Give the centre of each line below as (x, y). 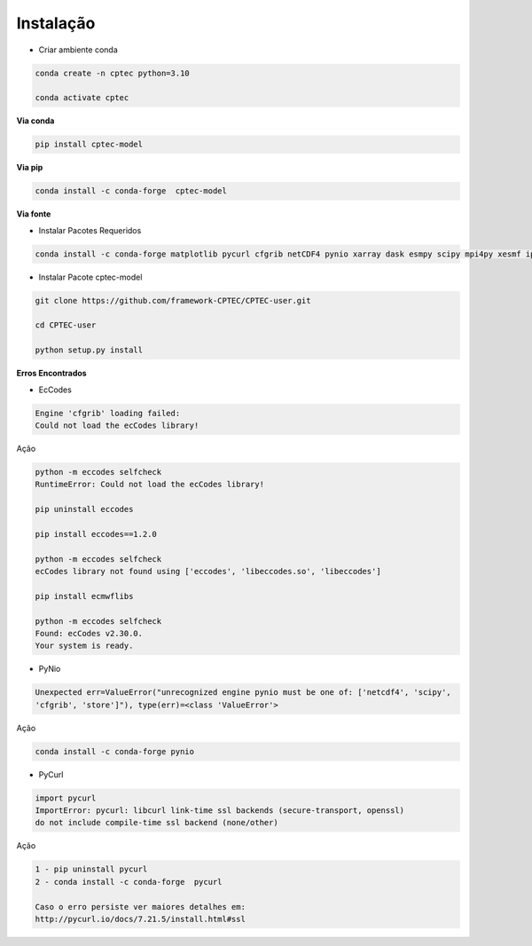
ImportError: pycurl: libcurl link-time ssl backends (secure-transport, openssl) (220, 811)
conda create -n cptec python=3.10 (112, 73)
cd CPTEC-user (66, 325)
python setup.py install (89, 350)
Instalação (56, 23)
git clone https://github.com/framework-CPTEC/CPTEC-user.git (173, 300)
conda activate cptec (82, 98)
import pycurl (66, 798)
